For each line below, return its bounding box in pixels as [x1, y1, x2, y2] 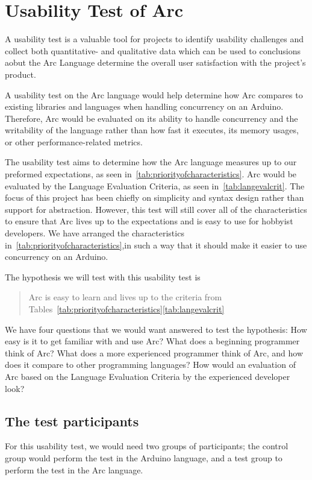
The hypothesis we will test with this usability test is [5, 270, 201, 283]
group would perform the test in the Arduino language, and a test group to [5, 451, 282, 464]
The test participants [5, 411, 139, 430]
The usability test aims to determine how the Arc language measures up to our [5, 156, 297, 168]
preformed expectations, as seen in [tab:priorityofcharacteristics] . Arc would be [5, 168, 297, 180]
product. [5, 68, 36, 80]
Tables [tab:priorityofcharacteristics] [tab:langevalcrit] [28, 303, 225, 315]
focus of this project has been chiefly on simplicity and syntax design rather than [5, 191, 304, 204]
